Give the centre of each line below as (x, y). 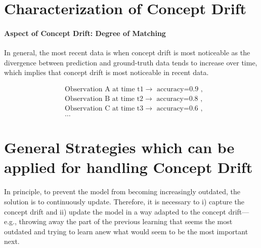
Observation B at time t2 (104, 99)
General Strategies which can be (119, 147)
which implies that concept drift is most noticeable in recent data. (106, 72)
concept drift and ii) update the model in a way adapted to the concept (115, 211)
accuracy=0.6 (177, 109)
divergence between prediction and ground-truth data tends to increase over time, (131, 62)
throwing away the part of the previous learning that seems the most (126, 221)
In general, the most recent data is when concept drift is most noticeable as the (127, 52)
